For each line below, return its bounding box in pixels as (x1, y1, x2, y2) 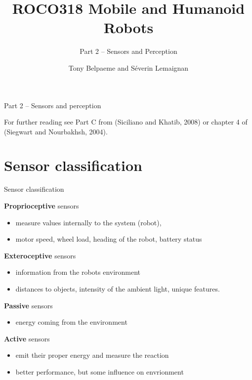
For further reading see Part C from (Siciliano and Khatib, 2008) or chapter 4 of (4, 117, 248, 127)
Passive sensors (4, 300, 53, 310)
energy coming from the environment (15, 317, 127, 327)
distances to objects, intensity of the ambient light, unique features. (15, 283, 220, 294)
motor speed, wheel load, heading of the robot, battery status (15, 234, 202, 244)
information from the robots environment (15, 267, 141, 277)
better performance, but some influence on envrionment (15, 366, 184, 377)
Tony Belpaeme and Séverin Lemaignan (68, 62, 189, 73)
